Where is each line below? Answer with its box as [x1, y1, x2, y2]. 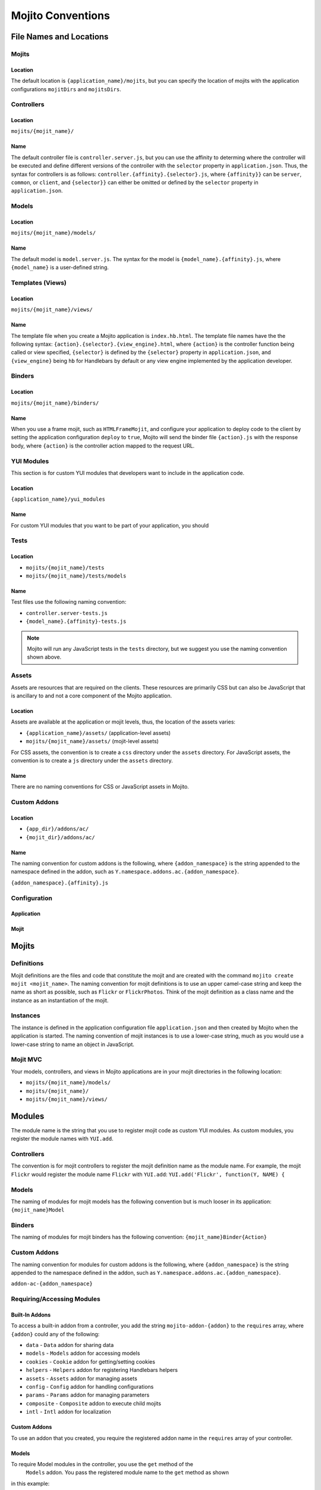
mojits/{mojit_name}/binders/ [11, 399, 99, 406]
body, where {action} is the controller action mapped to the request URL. [11, 442, 195, 449]
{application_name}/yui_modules [11, 496, 105, 503]
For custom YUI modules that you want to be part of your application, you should [11, 521, 209, 529]
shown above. [27, 653, 62, 661]
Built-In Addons [11, 1311, 51, 1318]
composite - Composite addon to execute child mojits [26, 1399, 162, 1407]
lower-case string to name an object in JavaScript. [11, 1041, 135, 1048]
